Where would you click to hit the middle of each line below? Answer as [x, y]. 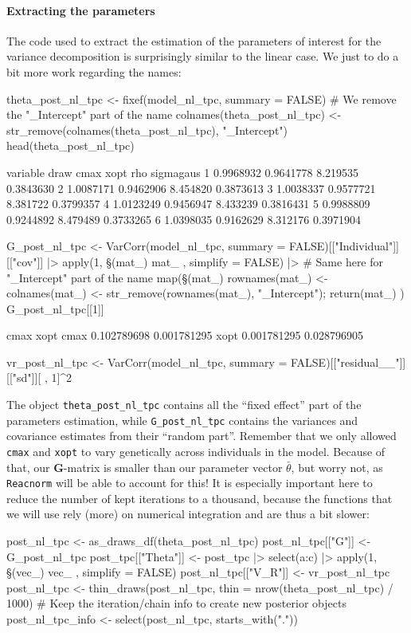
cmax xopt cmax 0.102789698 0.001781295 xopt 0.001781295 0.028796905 [185, 335]
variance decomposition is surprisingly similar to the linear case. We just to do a [203, 56]
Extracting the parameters [81, 10]
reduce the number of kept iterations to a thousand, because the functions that [200, 498]
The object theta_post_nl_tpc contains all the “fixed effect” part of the [184, 405]
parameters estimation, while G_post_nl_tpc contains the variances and [182, 420]
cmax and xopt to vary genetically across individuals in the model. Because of [196, 451]
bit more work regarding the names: [94, 71]
